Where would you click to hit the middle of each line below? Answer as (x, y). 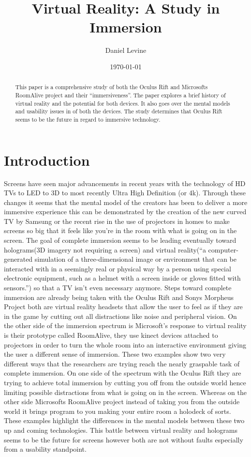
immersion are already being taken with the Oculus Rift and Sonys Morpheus (119, 297)
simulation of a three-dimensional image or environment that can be (135, 259)
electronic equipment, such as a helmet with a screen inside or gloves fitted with (122, 278)
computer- (223, 249)
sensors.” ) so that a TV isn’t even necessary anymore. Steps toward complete (118, 288)
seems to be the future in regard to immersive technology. (88, 119)
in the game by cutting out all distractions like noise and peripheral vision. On (120, 316)
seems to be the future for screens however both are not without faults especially (124, 439)
